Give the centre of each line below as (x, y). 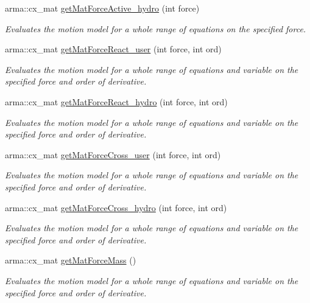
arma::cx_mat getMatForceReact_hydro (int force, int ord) (116, 101)
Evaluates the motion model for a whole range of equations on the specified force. (156, 28)
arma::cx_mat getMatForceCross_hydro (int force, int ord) (116, 207)
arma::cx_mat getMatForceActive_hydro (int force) (102, 8)
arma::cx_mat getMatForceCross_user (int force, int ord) (113, 154)
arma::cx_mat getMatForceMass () (71, 260)
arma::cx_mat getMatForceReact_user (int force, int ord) (113, 49)
